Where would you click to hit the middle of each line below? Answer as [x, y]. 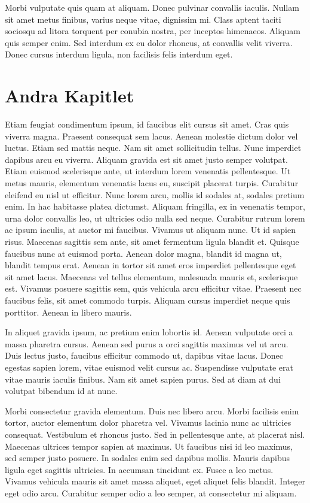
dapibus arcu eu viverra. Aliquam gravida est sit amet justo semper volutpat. [146, 159]
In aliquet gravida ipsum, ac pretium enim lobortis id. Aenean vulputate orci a [149, 332]
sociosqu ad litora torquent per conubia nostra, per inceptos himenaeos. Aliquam [153, 31]
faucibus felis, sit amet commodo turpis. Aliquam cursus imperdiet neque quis [148, 300]
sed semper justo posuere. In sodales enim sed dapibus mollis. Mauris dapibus [147, 458]
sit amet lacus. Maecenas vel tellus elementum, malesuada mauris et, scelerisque [151, 276]
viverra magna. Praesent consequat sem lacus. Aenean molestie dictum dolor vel [151, 136]
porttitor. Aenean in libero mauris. [68, 312]
